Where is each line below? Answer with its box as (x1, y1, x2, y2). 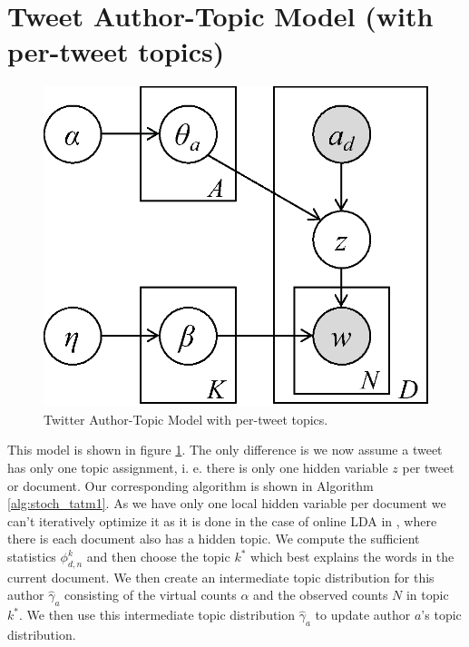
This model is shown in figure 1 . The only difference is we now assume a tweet (7, 440, 443, 459)
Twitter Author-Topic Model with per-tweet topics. (44, 409, 328, 428)
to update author (315, 605, 411, 624)
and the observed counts (253, 585, 388, 604)
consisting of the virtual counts (64, 585, 237, 604)
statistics (7, 547, 56, 566)
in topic (405, 585, 449, 604)
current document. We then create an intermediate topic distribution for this (7, 567, 435, 586)
